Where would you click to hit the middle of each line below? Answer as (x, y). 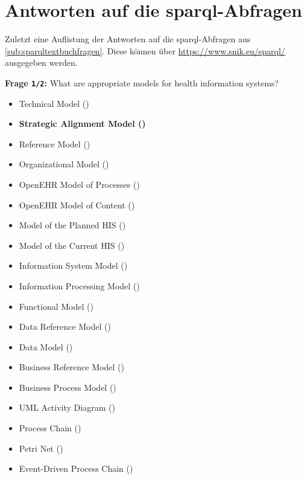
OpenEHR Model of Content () (77, 204)
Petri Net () (41, 448)
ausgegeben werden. (41, 63)
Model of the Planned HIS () (72, 225)
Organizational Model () (64, 164)
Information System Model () (73, 265)
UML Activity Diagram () (67, 407)
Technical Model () (54, 103)
